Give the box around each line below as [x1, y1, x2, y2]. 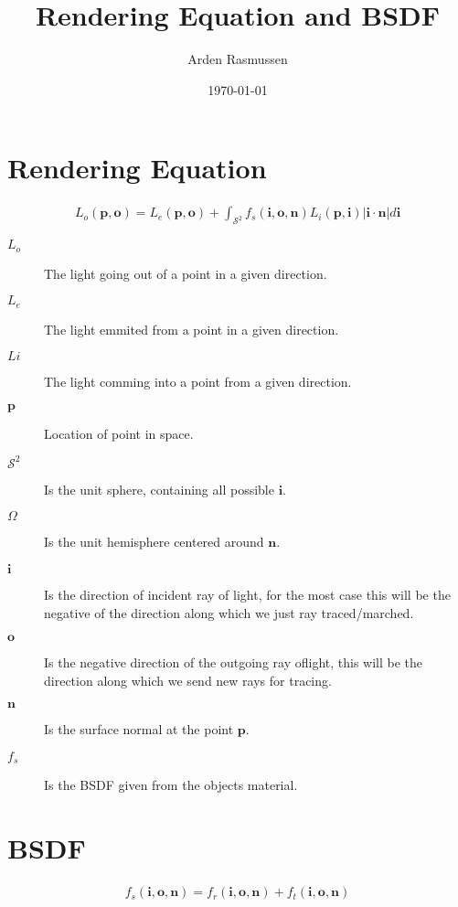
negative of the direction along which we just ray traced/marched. [44, 603, 414, 622]
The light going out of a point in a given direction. [44, 263, 327, 283]
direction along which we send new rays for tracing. [44, 670, 332, 689]
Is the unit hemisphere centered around [44, 532, 264, 551]
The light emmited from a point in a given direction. [44, 319, 339, 338]
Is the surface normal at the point [44, 720, 234, 739]
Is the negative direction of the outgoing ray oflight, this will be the [44, 653, 423, 672]
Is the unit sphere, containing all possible [44, 479, 274, 498]
